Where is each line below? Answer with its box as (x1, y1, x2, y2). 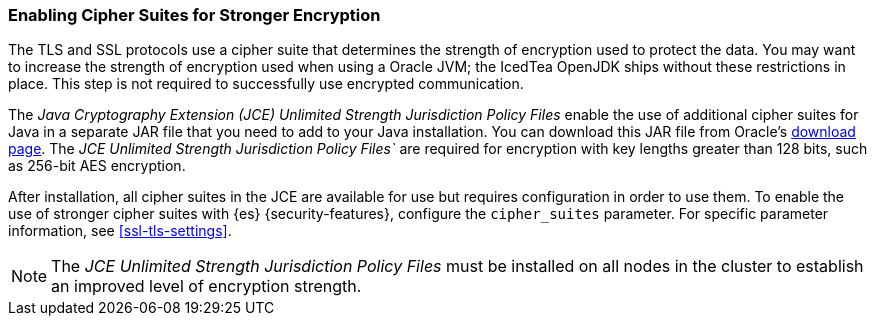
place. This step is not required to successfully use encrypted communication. (8, 75, 524, 93)
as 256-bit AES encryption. (8, 157, 186, 175)
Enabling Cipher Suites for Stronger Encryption (8, 5, 381, 25)
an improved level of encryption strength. (51, 276, 362, 297)
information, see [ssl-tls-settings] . (8, 222, 232, 240)
